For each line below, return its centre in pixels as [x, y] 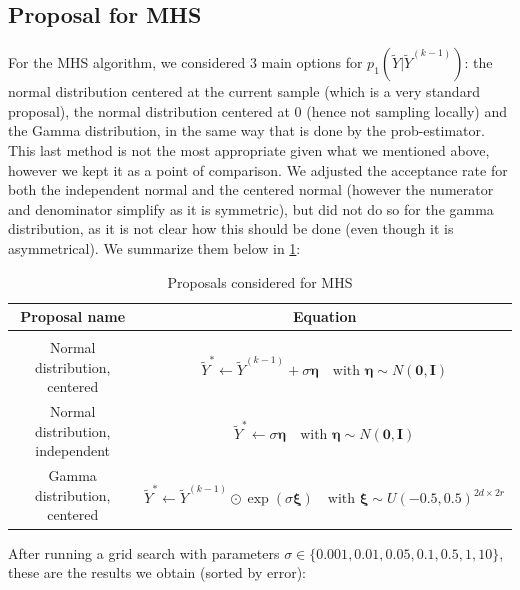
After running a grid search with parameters [144, 552]
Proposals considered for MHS [260, 281]
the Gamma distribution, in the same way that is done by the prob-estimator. [246, 130]
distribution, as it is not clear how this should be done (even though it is [231, 228]
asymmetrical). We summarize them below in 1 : [154, 247]
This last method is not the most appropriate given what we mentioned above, [249, 149]
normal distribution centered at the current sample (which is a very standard [244, 91]
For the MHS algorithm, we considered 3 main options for [185, 62]
